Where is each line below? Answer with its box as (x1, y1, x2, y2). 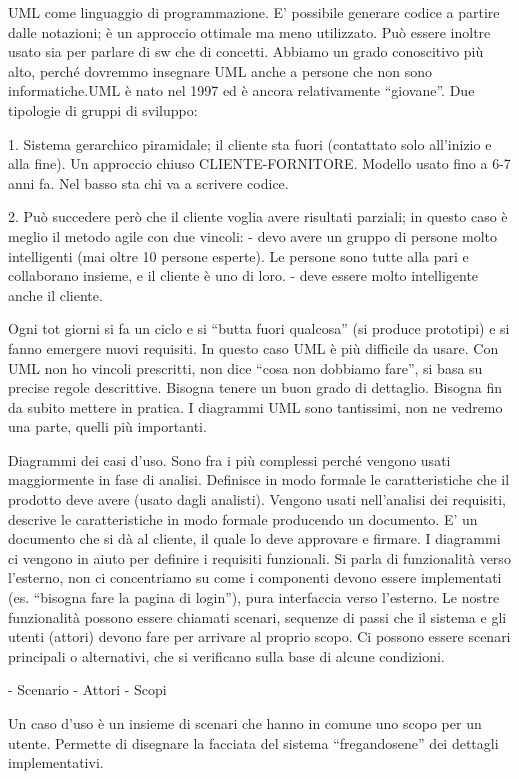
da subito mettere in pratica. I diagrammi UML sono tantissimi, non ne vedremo (8, 396, 503, 417)
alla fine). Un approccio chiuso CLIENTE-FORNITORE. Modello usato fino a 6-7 (8, 153, 511, 174)
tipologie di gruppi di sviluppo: (8, 99, 198, 120)
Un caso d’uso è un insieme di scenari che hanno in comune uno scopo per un (8, 713, 482, 733)
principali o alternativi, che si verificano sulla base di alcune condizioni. (8, 645, 445, 666)
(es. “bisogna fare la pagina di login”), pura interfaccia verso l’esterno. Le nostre (8, 587, 500, 608)
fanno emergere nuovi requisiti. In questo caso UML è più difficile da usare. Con (8, 337, 499, 358)
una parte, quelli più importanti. (8, 416, 207, 437)
